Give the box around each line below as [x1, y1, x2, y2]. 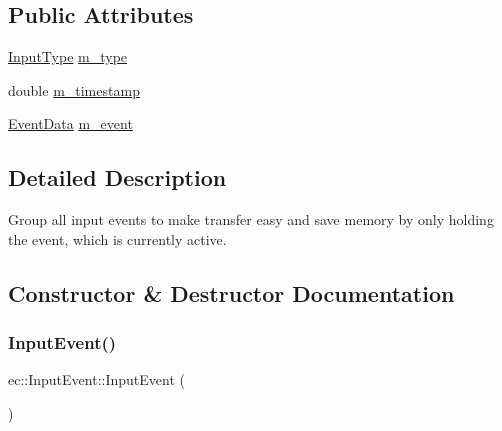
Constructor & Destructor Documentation [8, 277, 455, 308]
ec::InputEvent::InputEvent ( [8, 369, 185, 390]
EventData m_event [8, 113, 133, 134]
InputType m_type [8, 46, 128, 67]
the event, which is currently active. [8, 228, 227, 249]
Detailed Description [8, 162, 227, 193]
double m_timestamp [8, 79, 140, 100]
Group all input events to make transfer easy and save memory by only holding [8, 209, 494, 230]
